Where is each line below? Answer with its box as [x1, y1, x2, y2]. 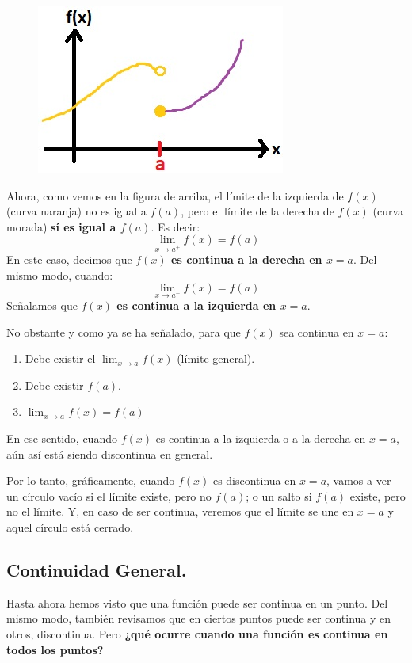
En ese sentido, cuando [6, 430, 117, 447]
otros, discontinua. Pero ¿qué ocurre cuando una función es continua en [6, 626, 388, 642]
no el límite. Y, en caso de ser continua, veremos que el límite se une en [6, 503, 354, 520]
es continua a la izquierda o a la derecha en [155, 430, 366, 447]
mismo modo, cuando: [6, 266, 113, 283]
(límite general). [177, 350, 255, 367]
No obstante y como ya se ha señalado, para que [6, 323, 241, 340]
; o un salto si [246, 487, 312, 504]
